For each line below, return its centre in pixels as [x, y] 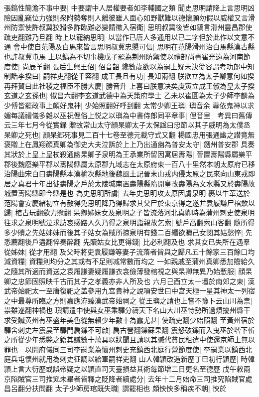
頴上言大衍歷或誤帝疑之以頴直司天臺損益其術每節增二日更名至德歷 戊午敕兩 [127, 368]
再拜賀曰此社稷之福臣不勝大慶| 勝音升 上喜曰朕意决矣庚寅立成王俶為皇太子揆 [129, 85]
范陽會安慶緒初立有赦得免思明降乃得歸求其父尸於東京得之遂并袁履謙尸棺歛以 [129, 202]
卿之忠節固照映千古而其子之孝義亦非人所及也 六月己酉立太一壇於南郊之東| [125, 281]
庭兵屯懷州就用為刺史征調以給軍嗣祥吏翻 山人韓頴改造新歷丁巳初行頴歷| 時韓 [129, 359]
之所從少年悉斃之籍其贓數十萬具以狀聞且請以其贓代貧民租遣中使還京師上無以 [129, 339]
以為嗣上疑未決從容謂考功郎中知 [202, 66]
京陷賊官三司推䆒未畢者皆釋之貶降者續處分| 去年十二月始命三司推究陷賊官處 [128, 378]
